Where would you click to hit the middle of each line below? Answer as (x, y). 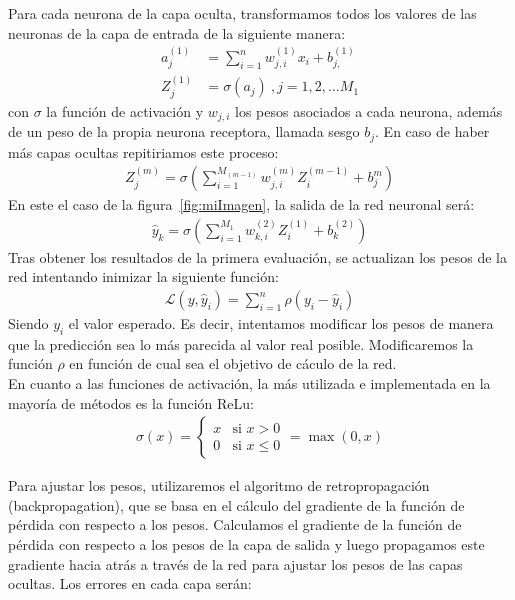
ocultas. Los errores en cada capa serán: (130, 583)
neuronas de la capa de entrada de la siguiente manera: (177, 32)
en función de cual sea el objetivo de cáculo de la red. (233, 363)
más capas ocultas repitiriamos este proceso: (143, 151)
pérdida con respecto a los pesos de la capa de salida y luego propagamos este (246, 544)
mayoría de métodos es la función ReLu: (131, 402)
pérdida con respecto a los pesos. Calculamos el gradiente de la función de (235, 524)
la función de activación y (125, 110)
